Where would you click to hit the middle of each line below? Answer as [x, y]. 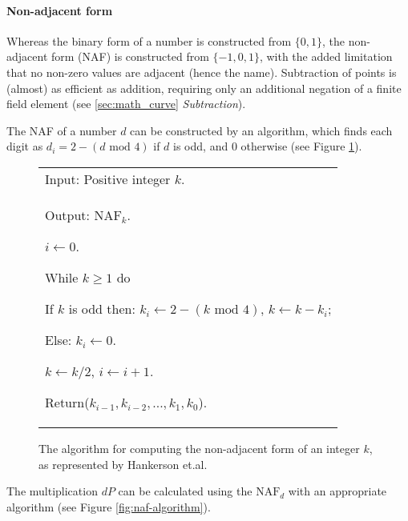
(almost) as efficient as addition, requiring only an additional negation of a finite [204, 88]
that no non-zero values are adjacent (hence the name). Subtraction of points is [202, 72]
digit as [25, 146]
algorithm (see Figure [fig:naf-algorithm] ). [109, 506]
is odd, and [201, 146]
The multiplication [52, 491]
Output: [68, 214]
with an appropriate [337, 491]
